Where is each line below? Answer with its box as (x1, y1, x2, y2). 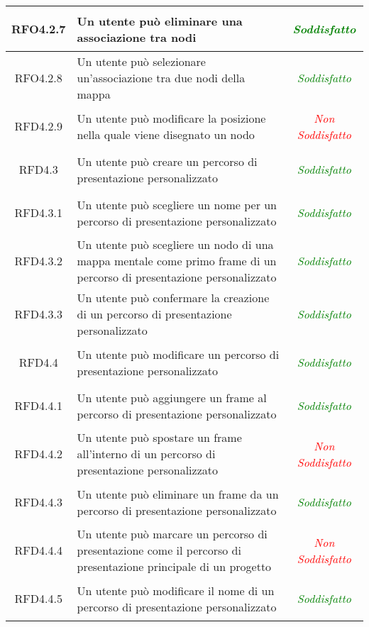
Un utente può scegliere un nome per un (77, 196, 277, 213)
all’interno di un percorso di (77, 445, 216, 462)
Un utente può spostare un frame (77, 429, 242, 445)
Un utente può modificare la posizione (77, 109, 266, 126)
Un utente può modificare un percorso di (77, 345, 280, 362)
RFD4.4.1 (14, 397, 62, 414)
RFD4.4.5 (14, 590, 62, 606)
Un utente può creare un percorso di (77, 152, 258, 170)
